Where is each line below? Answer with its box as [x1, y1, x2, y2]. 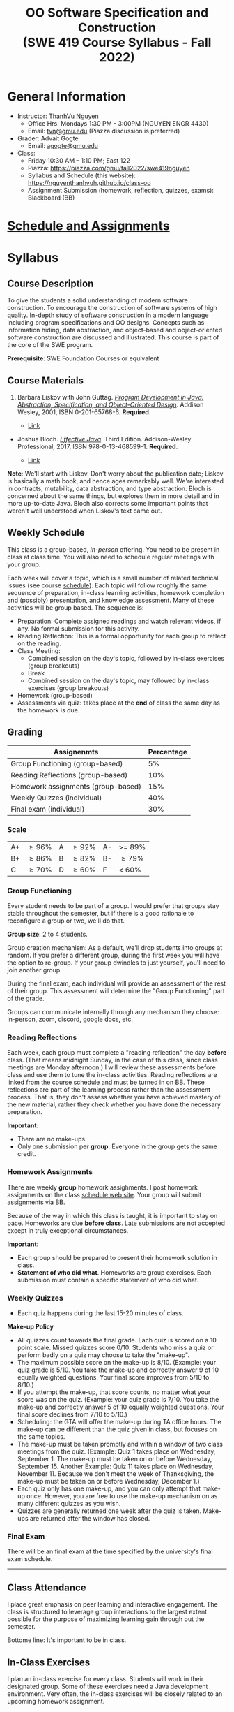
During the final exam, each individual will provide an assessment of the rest [7, 979, 226, 988]
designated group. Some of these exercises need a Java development [7, 1682, 208, 1690]
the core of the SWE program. [7, 341, 93, 349]
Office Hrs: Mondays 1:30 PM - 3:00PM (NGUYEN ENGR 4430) [27, 119, 209, 127]
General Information [7, 89, 127, 105]
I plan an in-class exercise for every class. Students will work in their [7, 1674, 204, 1683]
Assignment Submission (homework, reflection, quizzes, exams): [27, 186, 214, 194]
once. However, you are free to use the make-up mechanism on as [26, 1492, 218, 1500]
